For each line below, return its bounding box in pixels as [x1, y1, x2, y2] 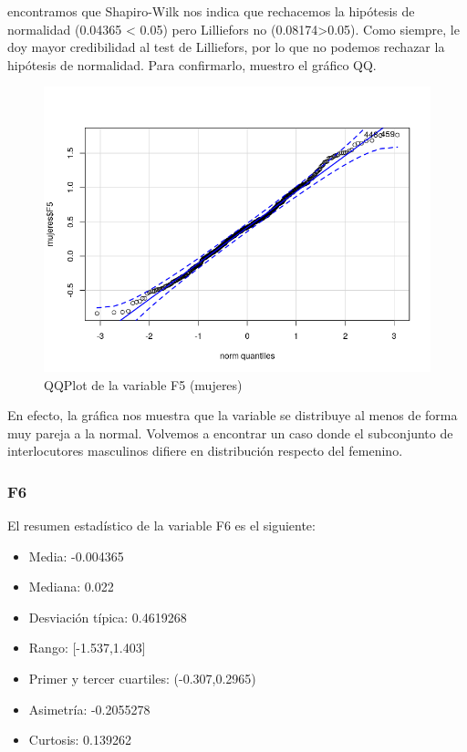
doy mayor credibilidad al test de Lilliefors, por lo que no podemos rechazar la [7, 37, 445, 57]
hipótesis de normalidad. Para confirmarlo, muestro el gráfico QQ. [7, 55, 377, 74]
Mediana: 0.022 [28, 577, 114, 596]
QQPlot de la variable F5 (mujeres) [44, 375, 243, 394]
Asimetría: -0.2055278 [28, 699, 150, 718]
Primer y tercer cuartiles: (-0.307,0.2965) [28, 669, 256, 688]
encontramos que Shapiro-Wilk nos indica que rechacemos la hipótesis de [7, 2, 415, 20]
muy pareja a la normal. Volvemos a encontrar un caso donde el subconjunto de [7, 423, 453, 442]
